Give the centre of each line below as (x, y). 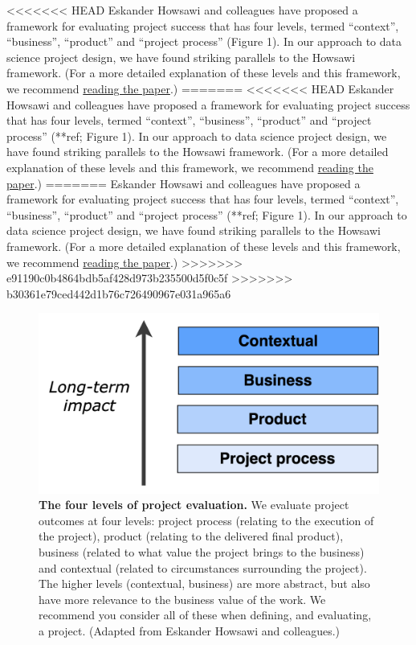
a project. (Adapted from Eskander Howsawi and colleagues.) (190, 631)
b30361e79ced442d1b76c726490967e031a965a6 (119, 293)
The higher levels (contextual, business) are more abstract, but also (204, 583)
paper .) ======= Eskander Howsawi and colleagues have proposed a (184, 183)
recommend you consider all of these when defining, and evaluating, (205, 615)
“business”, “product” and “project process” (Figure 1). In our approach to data (204, 41)
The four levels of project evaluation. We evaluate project (194, 505)
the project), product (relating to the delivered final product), (191, 536)
